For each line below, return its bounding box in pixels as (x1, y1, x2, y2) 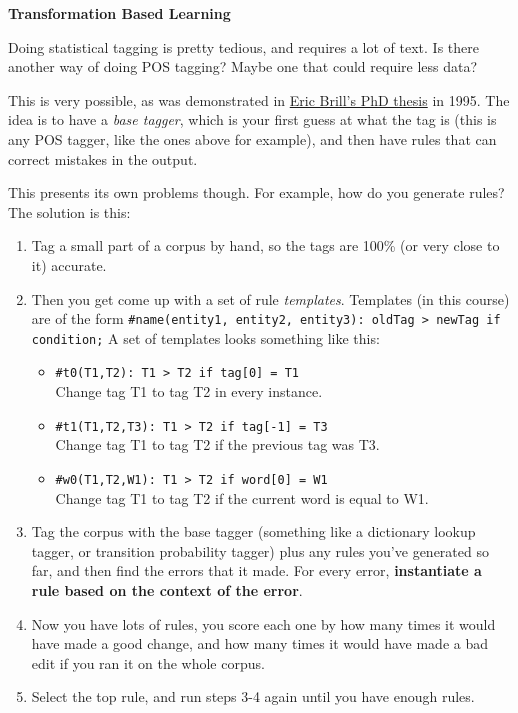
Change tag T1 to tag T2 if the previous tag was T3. (55, 434, 380, 455)
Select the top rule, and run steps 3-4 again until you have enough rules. (31, 686, 475, 707)
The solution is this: (8, 201, 131, 222)
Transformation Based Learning (8, 3, 231, 23)
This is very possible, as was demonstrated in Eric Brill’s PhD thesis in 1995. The (8, 89, 510, 110)
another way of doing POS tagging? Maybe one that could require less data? (8, 56, 478, 77)
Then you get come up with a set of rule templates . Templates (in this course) (31, 288, 510, 309)
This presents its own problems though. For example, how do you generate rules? (8, 182, 505, 203)
